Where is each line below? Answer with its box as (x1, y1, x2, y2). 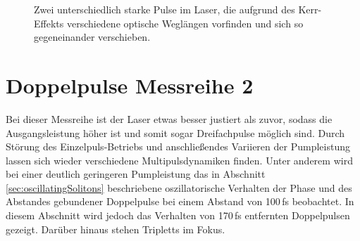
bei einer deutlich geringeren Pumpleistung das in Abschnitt (6, 167, 266, 181)
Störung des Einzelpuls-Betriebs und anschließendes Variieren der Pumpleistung (6, 139, 350, 154)
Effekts (34, 15, 64, 30)
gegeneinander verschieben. (34, 30, 151, 44)
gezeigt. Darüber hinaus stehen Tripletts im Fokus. (6, 221, 225, 236)
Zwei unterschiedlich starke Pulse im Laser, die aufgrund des (34, 2, 295, 16)
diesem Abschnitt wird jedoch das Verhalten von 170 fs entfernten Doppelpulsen (6, 208, 350, 223)
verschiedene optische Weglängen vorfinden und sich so (66, 15, 304, 30)
